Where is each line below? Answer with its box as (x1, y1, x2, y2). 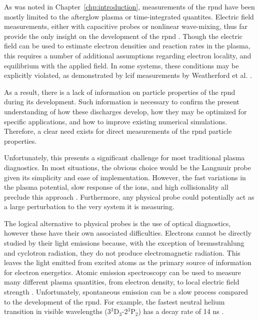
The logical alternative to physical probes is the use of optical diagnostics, (4, 218, 231, 228)
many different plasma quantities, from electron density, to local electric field (4, 277, 239, 287)
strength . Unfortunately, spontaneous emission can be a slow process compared (4, 287, 248, 297)
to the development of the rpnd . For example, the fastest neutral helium (4, 296, 225, 307)
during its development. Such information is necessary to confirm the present (4, 96, 239, 107)
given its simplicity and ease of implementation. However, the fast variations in (4, 172, 246, 182)
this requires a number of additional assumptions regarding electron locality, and (4, 50, 251, 60)
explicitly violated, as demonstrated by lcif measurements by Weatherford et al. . (4, 70, 252, 80)
